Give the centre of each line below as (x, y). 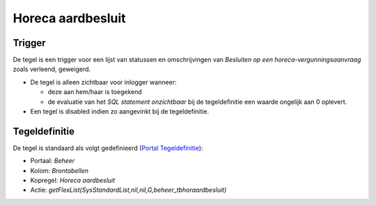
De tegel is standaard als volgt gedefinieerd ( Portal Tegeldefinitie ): (108, 148)
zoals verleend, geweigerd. (52, 69)
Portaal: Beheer (53, 161)
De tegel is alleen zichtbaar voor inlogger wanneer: (103, 82)
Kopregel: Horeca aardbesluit (73, 181)
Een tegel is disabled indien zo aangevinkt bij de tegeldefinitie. (119, 112)
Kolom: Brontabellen (59, 170)
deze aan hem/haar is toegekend (95, 92)
